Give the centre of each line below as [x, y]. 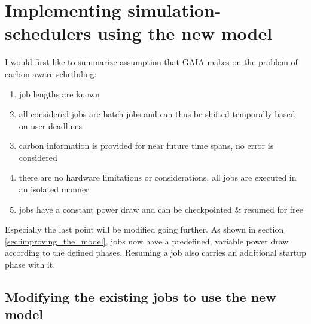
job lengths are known [59, 94]
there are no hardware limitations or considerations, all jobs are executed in [158, 177]
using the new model [185, 33]
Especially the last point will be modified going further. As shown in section [144, 229]
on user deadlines [50, 125]
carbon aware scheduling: [51, 73]
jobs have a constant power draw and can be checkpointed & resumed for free [161, 209]
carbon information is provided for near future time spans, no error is [146, 146]
